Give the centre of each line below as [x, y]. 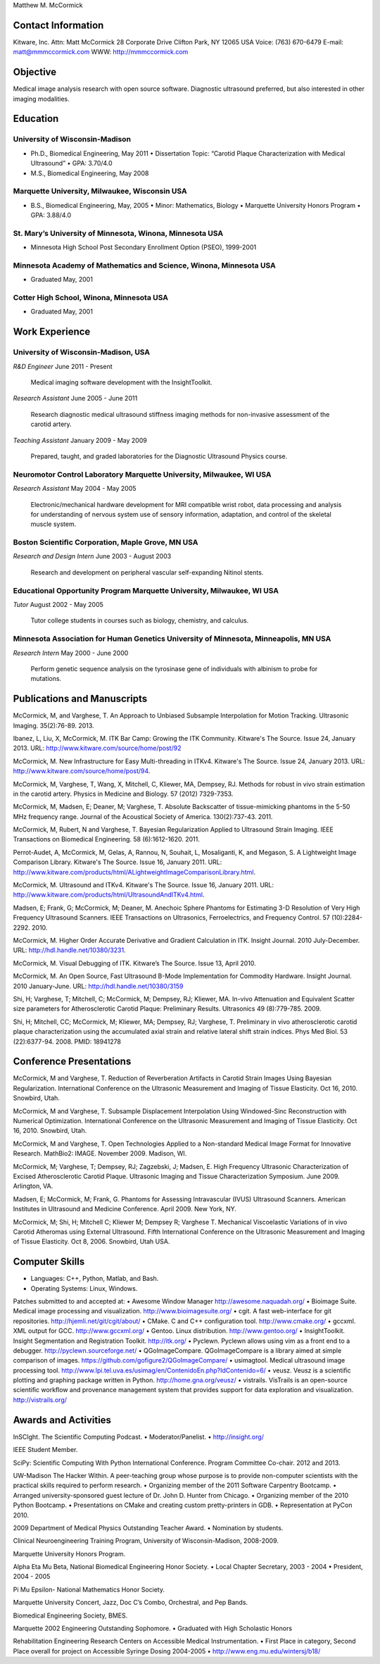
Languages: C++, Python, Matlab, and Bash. [95, 1279]
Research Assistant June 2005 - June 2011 [75, 399]
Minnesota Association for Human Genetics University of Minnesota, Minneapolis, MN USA [172, 639]
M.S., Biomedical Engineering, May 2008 [90, 173]
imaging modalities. [41, 99]
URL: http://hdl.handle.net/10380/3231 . [69, 950]
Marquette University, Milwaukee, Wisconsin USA [100, 192]
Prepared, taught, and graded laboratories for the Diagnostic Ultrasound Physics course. [159, 456]
